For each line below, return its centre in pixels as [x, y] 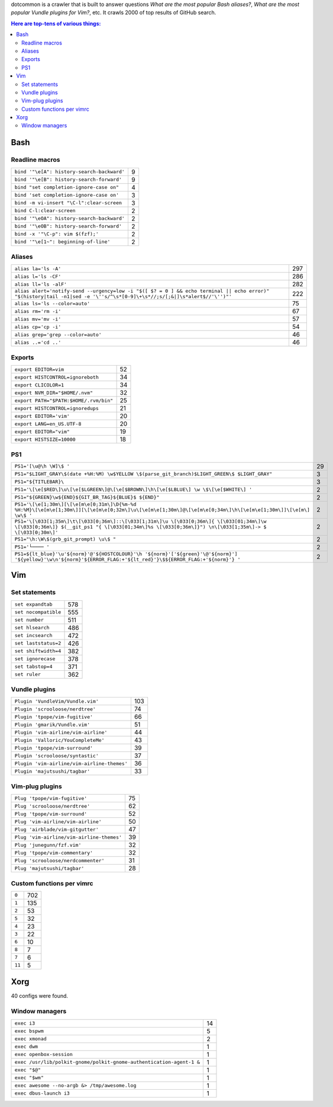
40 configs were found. [39, 996]
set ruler [28, 675]
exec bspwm [29, 1031]
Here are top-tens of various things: [56, 23]
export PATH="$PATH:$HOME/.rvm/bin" [64, 400]
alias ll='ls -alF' [41, 284]
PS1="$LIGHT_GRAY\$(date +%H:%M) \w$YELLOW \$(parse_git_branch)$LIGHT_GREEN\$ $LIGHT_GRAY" [143, 474]
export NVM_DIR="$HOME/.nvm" [54, 393]
